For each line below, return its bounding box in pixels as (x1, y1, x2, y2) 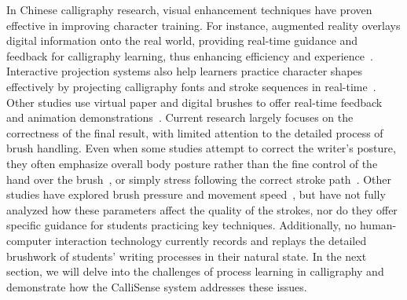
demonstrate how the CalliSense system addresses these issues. (6, 278, 307, 295)
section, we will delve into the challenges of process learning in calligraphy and (6, 263, 384, 280)
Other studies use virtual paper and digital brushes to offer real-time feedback (6, 93, 383, 110)
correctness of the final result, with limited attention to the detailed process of (6, 124, 383, 141)
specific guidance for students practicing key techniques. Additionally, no (6, 217, 357, 233)
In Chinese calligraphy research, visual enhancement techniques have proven (6, 2, 372, 17)
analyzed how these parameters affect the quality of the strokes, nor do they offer (6, 201, 398, 218)
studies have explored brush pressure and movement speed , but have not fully (6, 186, 386, 203)
